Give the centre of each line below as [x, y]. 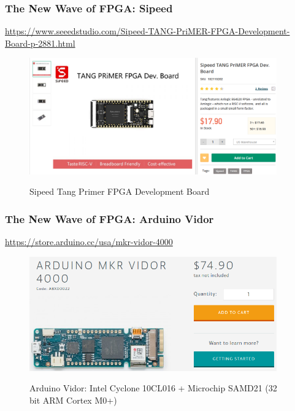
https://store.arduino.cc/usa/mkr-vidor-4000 [89, 242]
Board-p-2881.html [40, 43]
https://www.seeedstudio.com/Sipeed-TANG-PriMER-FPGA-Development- [147, 31]
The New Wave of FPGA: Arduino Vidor [109, 218]
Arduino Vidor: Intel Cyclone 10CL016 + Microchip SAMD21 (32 [153, 388]
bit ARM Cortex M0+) [73, 400]
